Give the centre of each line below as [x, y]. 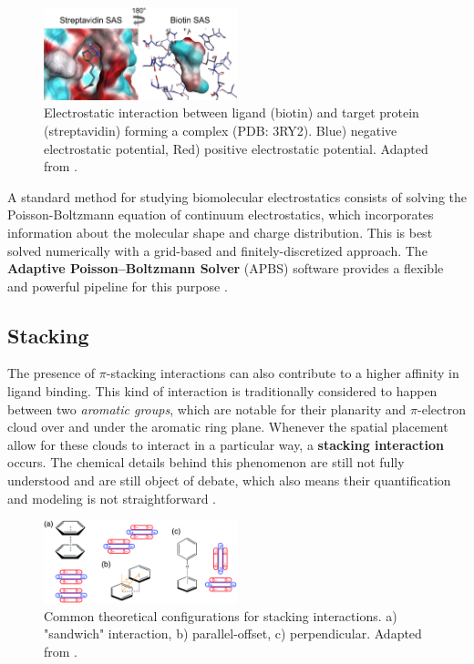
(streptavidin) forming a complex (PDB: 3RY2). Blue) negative [221, 130]
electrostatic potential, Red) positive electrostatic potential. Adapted [236, 148]
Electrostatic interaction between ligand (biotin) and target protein [232, 112]
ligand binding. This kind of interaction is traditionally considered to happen [222, 391]
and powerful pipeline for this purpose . [118, 286]
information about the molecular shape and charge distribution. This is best [220, 232]
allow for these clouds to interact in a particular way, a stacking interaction [226, 444]
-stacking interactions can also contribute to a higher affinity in [283, 373]
